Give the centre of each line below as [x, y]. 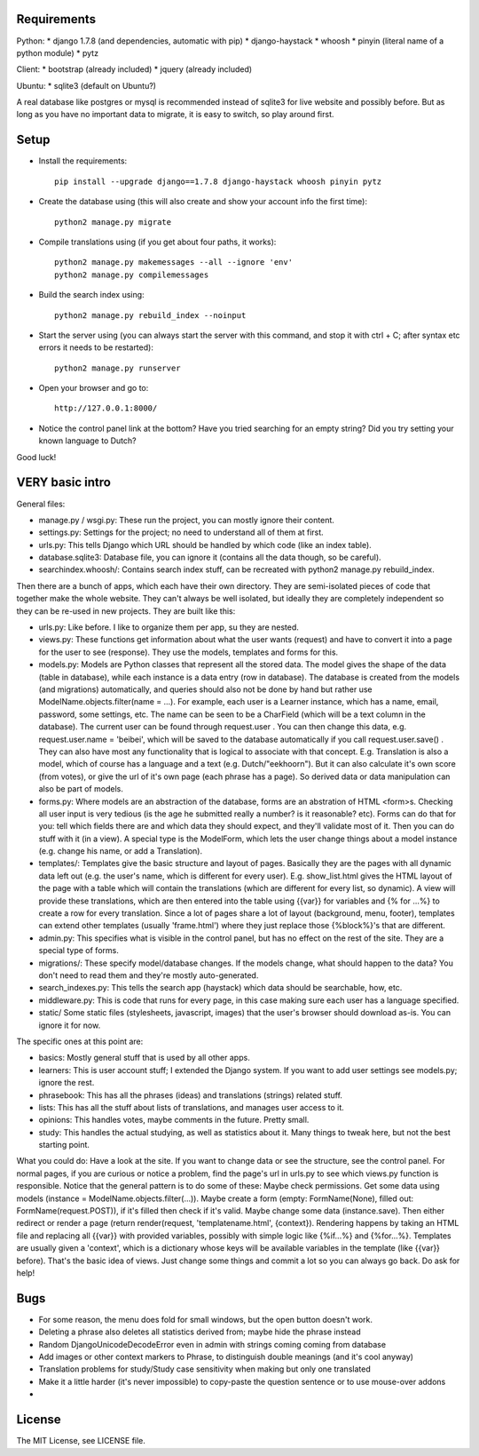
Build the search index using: [92, 295]
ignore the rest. [67, 1083]
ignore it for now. [70, 1025]
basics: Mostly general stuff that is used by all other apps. [144, 1058]
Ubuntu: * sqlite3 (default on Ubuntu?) [86, 85]
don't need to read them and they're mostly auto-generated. [149, 975]
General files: [41, 504]
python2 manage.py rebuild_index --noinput [150, 315]
